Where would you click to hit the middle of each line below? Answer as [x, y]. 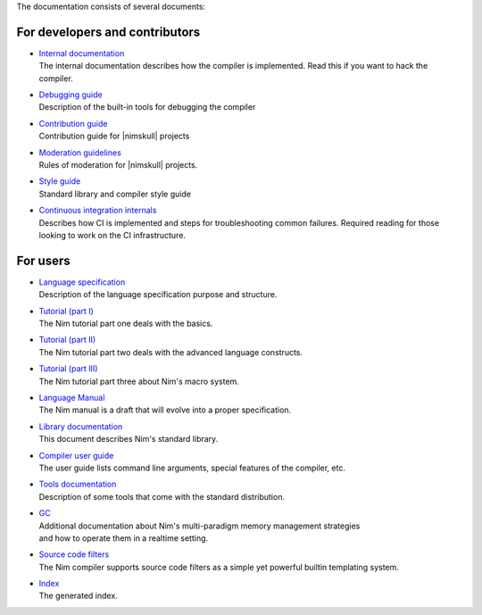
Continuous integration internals [98, 211]
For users [43, 260]
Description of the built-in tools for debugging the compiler [147, 107]
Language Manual [72, 398]
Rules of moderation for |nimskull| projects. [118, 165]
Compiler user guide [76, 455]
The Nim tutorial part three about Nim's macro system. [139, 381]
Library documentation [81, 426]
